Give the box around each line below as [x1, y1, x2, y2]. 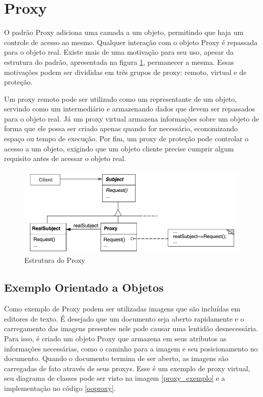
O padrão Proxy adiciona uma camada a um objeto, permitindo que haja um [4, 27, 244, 37]
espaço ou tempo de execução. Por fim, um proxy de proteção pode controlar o [4, 133, 249, 144]
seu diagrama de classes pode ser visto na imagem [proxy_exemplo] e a [4, 373, 226, 383]
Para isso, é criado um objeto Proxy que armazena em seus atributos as [4, 333, 227, 343]
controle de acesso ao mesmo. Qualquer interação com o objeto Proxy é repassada [4, 36, 258, 47]
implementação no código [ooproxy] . [4, 382, 116, 393]
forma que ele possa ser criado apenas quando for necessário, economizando [4, 123, 238, 134]
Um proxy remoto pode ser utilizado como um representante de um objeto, [4, 93, 237, 104]
